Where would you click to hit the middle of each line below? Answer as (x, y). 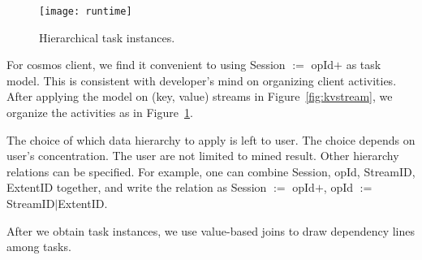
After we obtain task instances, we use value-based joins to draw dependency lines (211, 230)
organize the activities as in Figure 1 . (100, 113)
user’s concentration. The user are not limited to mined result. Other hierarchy (203, 156)
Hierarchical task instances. (107, 37)
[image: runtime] (86, 11)
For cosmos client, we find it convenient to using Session (146, 65)
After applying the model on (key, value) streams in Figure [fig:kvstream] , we (200, 96)
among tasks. (39, 247)
